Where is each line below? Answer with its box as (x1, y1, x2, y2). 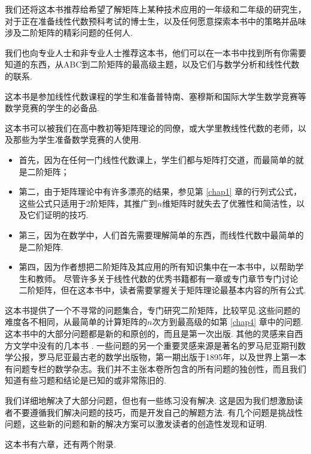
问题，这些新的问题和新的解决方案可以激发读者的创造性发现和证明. (5, 418, 267, 430)
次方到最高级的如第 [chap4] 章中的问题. (152, 315, 303, 328)
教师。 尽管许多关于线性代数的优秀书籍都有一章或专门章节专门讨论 (35, 272, 298, 284)
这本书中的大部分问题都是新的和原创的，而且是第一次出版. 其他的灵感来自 (5, 327, 295, 340)
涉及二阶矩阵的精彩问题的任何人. (5, 26, 133, 39)
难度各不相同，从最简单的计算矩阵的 (5, 315, 147, 328)
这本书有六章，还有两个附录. (5, 437, 116, 450)
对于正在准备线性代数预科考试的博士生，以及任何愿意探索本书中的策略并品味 (5, 14, 306, 27)
